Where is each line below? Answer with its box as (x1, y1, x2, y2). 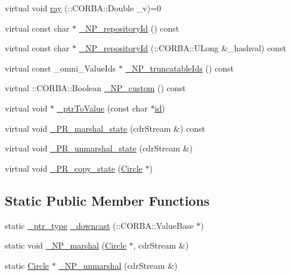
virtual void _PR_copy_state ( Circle (5, 162, 143, 174)
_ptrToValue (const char (57, 101, 148, 114)
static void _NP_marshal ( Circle (5, 239, 126, 252)
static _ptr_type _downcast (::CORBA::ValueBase (5, 219, 194, 231)
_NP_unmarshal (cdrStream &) (58, 259, 178, 271)
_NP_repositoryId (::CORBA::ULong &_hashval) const (79, 42, 286, 54)
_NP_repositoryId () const (79, 21, 179, 34)
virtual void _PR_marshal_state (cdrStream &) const (5, 122, 206, 134)
